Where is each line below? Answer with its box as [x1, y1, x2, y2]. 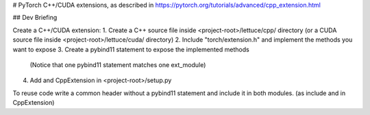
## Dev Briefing [12, 14, 58, 22]
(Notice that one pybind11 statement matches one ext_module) [29, 60, 206, 68]
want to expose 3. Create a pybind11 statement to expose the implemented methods [12, 45, 249, 53]
